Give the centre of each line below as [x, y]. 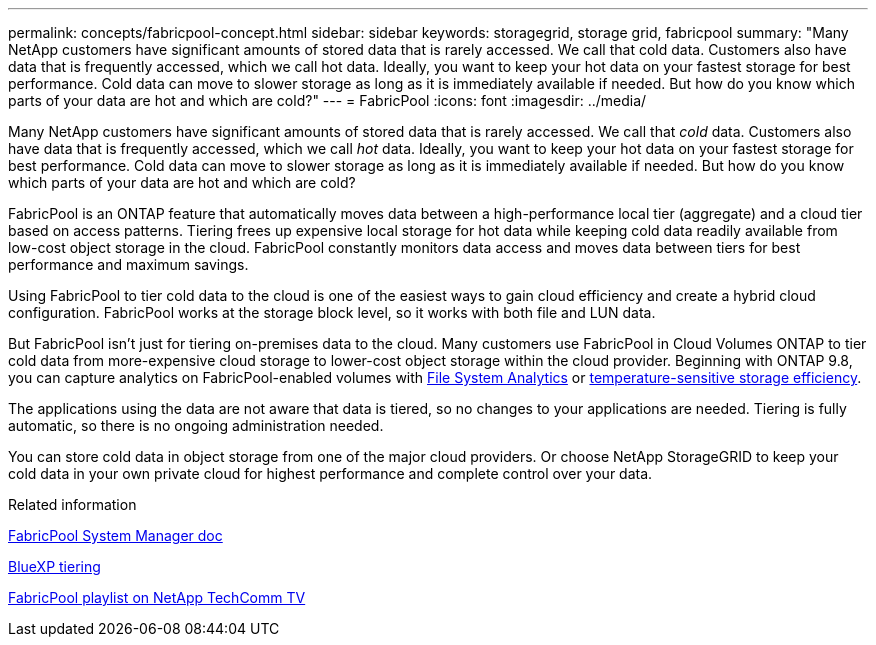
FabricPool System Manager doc [115, 535]
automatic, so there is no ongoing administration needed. [196, 425]
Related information [72, 504]
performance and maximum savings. [128, 264]
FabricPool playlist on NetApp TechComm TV [157, 597]
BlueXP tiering [54, 566]
